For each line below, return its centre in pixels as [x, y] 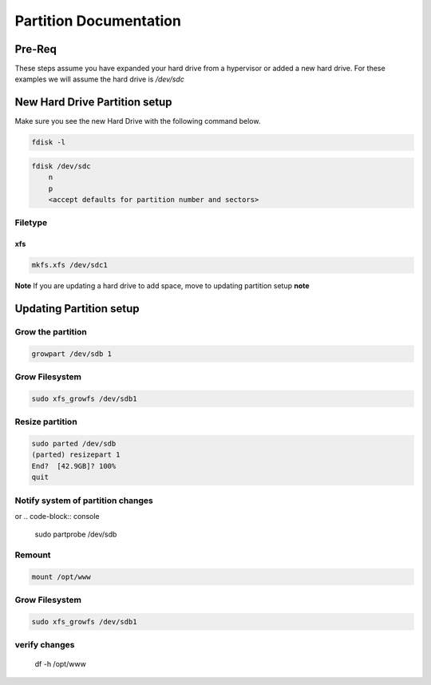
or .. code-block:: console [57, 516]
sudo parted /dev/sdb [74, 444]
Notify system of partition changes [84, 501]
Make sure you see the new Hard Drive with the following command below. [138, 121]
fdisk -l [49, 143]
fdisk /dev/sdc [61, 166]
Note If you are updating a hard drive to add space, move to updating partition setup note [162, 286]
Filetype [31, 223]
